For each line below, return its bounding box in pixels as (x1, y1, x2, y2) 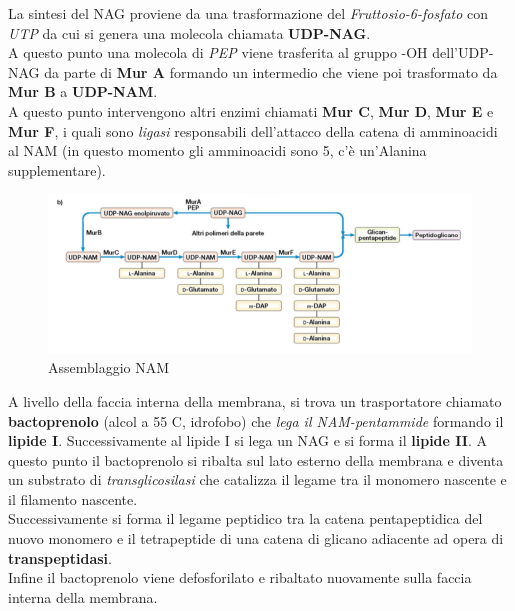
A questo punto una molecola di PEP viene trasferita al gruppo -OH (8, 42, 428, 63)
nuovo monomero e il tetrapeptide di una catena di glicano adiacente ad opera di (8, 528, 504, 549)
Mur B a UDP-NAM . (8, 81, 158, 102)
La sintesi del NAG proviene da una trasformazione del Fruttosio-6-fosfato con (8, 3, 489, 23)
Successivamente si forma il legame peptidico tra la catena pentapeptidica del (8, 508, 483, 529)
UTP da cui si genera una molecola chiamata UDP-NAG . (8, 22, 371, 43)
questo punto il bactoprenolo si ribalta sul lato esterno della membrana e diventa (8, 449, 504, 470)
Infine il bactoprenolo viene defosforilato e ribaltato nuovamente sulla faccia (8, 567, 472, 588)
